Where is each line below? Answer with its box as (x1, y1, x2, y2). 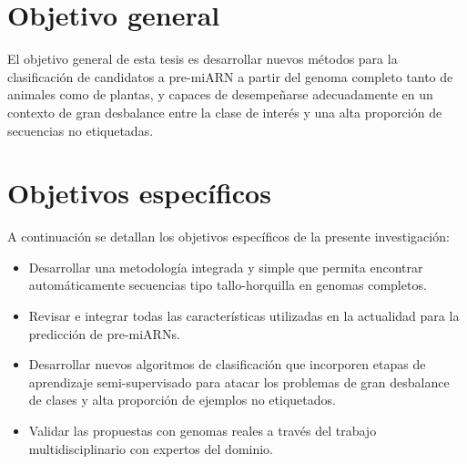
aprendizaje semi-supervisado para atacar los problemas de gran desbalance (28, 372, 450, 391)
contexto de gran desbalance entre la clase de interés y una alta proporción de (7, 102, 442, 121)
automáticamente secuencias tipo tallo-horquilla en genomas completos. (28, 275, 427, 294)
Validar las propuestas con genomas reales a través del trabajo (28, 420, 377, 439)
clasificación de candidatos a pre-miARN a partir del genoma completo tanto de (7, 67, 453, 86)
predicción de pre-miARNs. (28, 324, 180, 343)
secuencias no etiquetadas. (7, 120, 154, 139)
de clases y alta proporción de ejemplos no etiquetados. (28, 390, 336, 409)
